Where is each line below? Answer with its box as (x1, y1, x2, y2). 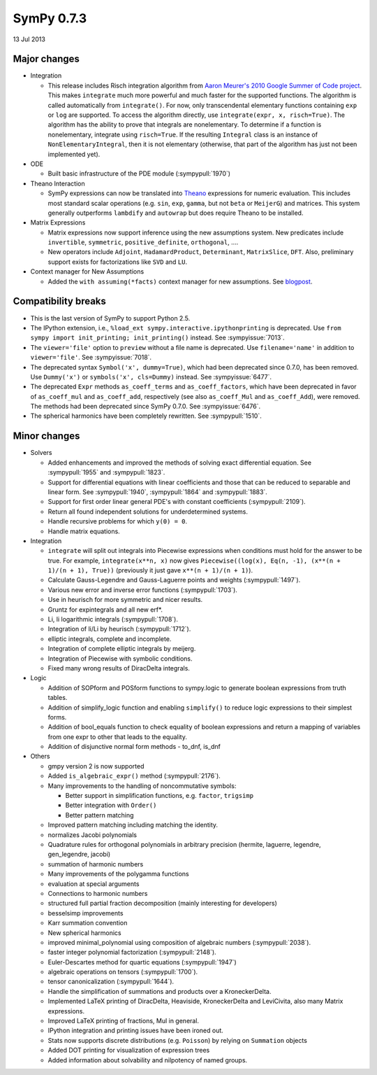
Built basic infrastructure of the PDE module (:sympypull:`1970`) (47, 169, 230, 178)
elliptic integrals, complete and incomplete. (47, 634, 172, 643)
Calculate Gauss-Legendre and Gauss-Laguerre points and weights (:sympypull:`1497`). (47, 576, 301, 584)
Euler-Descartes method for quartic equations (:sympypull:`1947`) (47, 957, 237, 966)
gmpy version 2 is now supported (47, 761, 145, 770)
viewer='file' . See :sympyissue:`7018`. (30, 353, 152, 362)
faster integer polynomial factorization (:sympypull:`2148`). (47, 948, 216, 957)
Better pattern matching (65, 810, 134, 819)
